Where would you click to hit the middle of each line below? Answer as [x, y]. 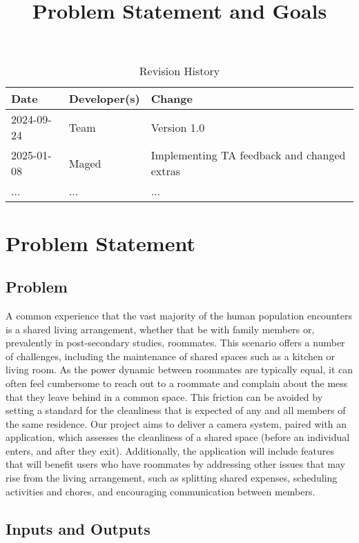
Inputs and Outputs [78, 528]
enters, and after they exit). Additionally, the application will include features [170, 450]
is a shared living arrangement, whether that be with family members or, [160, 329]
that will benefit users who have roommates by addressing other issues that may [175, 464]
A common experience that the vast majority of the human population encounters [179, 315]
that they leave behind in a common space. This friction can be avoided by [164, 396]
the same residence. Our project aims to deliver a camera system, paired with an [176, 423]
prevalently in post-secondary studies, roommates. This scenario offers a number [175, 343]
